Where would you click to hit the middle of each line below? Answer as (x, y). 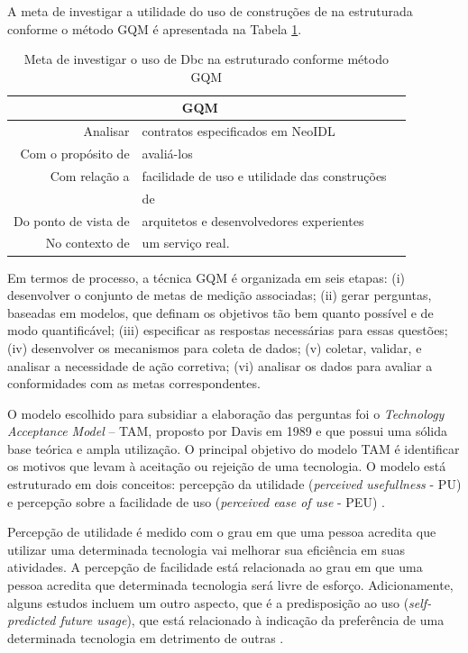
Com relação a (90, 175)
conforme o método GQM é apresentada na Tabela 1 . (155, 28)
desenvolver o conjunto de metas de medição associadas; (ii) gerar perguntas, (220, 295)
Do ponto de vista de (72, 220)
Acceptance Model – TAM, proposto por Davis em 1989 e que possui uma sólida (227, 431)
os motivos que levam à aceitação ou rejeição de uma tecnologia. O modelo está (227, 466)
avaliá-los (167, 154)
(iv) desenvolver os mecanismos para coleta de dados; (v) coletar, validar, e (215, 347)
